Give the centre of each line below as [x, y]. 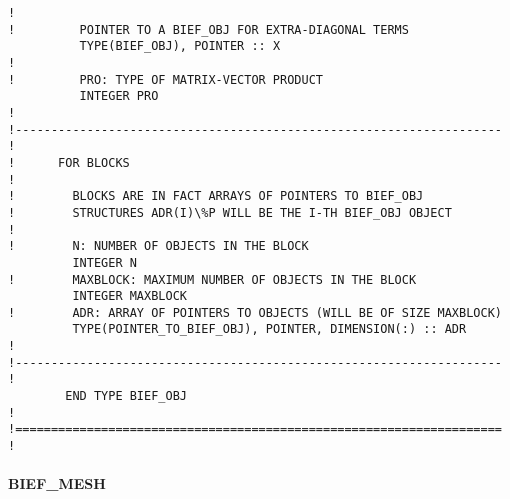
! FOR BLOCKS [69, 162]
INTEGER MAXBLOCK [129, 296]
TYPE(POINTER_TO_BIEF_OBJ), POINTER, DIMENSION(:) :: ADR [269, 329]
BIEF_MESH [57, 483]
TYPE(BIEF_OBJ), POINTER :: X [180, 46]
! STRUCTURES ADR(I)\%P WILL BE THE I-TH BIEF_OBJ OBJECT [230, 212]
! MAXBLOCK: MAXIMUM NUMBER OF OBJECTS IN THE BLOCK [212, 279]
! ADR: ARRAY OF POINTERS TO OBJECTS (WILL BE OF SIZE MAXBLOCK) [255, 312]
